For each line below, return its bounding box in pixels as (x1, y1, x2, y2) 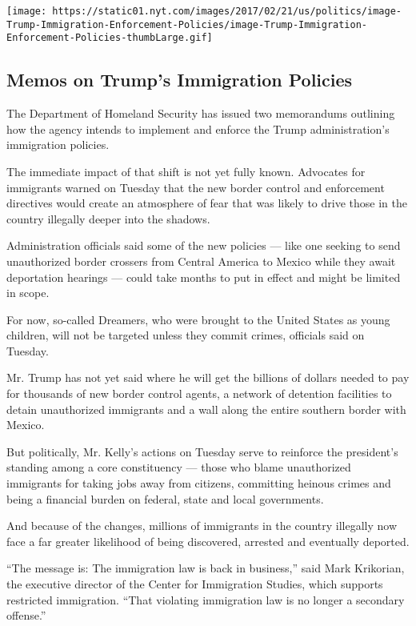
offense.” (6, 607, 46, 624)
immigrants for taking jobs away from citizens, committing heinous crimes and (6, 475, 391, 492)
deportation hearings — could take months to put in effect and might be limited (6, 268, 401, 285)
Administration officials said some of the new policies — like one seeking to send (6, 237, 401, 254)
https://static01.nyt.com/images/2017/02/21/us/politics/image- (52, 6, 402, 17)
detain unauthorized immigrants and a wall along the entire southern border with (6, 400, 406, 417)
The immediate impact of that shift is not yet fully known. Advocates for (6, 163, 366, 179)
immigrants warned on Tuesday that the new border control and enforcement (6, 179, 385, 195)
